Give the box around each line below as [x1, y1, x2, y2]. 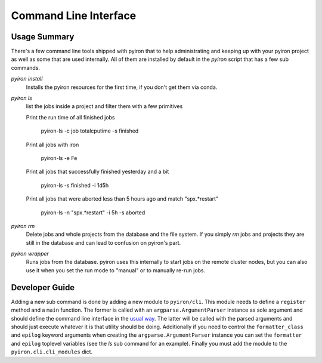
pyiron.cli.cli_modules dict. [11, 348, 92, 355]
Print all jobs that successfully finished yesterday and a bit [26, 168, 169, 176]
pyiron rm [11, 222, 35, 229]
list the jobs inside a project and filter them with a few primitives [26, 103, 183, 110]
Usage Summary [11, 32, 75, 42]
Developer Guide [11, 282, 75, 293]
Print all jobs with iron [26, 141, 79, 148]
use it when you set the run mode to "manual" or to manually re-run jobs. [26, 266, 206, 274]
